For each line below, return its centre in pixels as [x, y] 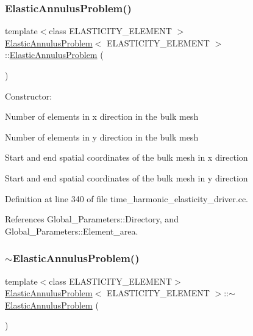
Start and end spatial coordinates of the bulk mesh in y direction [127, 177]
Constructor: [29, 96]
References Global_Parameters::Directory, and [92, 219]
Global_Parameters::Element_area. [72, 231]
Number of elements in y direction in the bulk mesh [102, 137]
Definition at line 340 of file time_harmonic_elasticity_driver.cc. [127, 198]
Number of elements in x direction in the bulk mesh [102, 116]
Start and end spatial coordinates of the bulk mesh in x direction [127, 157]
